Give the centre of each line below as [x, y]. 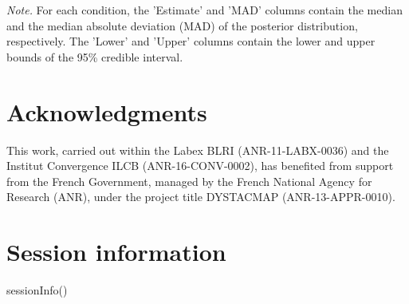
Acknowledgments [107, 111]
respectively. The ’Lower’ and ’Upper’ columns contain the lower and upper [191, 41]
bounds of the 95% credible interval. [95, 56]
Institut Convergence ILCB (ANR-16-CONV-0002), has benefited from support [200, 166]
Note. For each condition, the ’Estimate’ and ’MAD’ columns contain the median [204, 10]
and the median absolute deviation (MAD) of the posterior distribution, [182, 25]
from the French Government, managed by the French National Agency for [189, 181]
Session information [116, 252]
